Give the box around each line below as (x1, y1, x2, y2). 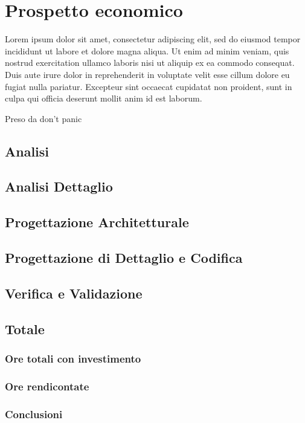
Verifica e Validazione (5, 283, 143, 302)
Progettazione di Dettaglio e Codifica (5, 248, 243, 267)
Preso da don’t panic (5, 112, 82, 124)
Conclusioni (5, 406, 63, 421)
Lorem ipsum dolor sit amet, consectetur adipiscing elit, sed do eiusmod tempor (5, 33, 301, 45)
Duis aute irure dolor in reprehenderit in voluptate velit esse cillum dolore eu (5, 68, 290, 80)
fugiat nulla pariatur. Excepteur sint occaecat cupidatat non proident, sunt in (5, 80, 292, 92)
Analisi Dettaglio (5, 177, 113, 196)
